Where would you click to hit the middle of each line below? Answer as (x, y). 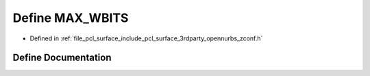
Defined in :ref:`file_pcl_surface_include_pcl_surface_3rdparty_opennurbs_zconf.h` (146, 38)
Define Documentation (62, 58)
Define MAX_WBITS (71, 18)
